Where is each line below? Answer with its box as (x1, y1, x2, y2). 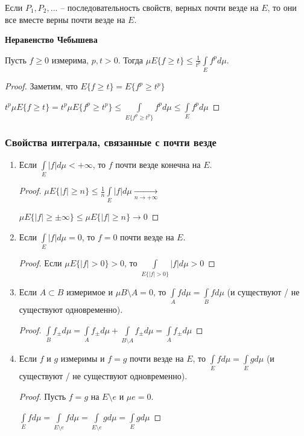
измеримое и (66, 285, 113, 298)
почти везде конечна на (115, 158, 201, 170)
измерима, (51, 53, 89, 66)
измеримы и (60, 352, 105, 365)
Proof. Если (19, 257, 62, 269)
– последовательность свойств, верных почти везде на (60, 1, 259, 13)
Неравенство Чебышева (5, 33, 98, 46)
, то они (267, 1, 297, 13)
